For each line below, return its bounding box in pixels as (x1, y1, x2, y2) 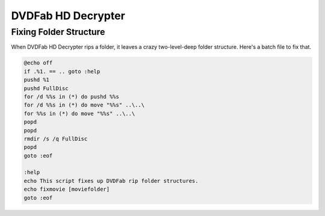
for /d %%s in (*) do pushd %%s (23, 93, 120, 100)
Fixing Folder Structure (11, 26, 105, 37)
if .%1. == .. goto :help (23, 68, 101, 75)
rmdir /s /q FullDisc (23, 135, 88, 142)
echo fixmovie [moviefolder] (23, 186, 110, 193)
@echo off (23, 60, 53, 66)
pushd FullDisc (23, 85, 69, 91)
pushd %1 (23, 76, 50, 84)
